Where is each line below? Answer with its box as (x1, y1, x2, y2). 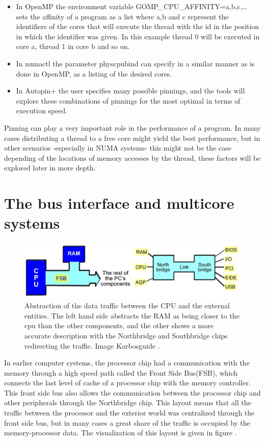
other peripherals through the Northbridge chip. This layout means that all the (4, 397, 251, 408)
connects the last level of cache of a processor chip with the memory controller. (4, 377, 251, 388)
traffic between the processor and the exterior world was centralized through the (4, 407, 255, 418)
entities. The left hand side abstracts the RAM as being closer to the (24, 310, 240, 321)
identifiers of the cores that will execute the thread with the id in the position (16, 21, 259, 32)
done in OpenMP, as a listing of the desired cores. (16, 68, 172, 79)
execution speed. (16, 105, 68, 116)
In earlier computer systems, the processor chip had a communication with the (4, 357, 250, 368)
